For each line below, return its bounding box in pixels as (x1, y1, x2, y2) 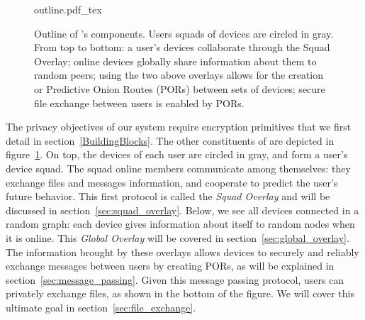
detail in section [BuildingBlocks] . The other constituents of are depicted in (6, 133, 335, 148)
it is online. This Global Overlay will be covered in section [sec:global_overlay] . (6, 230, 349, 245)
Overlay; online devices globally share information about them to (34, 53, 317, 68)
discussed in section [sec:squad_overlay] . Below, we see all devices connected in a (6, 202, 359, 217)
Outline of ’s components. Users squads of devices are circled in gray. (34, 26, 334, 40)
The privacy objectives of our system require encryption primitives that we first (6, 119, 352, 134)
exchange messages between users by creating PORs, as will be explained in (6, 258, 335, 273)
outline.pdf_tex (34, 2, 102, 16)
